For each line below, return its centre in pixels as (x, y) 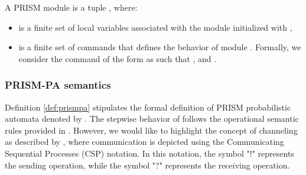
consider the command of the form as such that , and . (118, 58)
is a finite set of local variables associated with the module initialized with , (155, 27)
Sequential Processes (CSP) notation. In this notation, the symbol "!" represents (149, 153)
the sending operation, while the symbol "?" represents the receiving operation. (147, 165)
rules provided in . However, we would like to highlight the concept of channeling (151, 130)
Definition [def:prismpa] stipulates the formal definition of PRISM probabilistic (148, 107)
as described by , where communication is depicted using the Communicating (144, 142)
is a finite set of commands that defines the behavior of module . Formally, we (160, 47)
